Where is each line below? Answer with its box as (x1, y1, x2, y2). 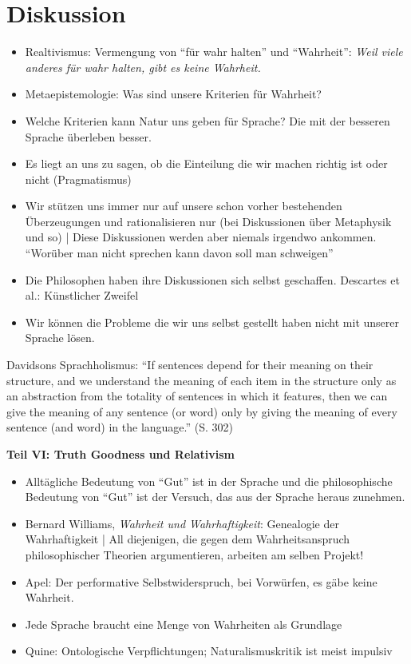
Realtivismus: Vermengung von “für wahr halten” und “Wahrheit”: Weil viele (25, 43, 403, 60)
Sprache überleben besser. (25, 128, 152, 145)
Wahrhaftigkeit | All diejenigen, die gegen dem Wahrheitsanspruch (25, 531, 350, 547)
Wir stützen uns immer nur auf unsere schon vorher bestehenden (25, 197, 342, 214)
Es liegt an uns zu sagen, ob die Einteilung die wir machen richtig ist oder (25, 155, 388, 172)
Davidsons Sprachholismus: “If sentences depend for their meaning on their (6, 356, 373, 373)
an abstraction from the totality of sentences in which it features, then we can (6, 388, 388, 404)
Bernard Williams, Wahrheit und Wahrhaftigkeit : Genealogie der (25, 515, 339, 531)
